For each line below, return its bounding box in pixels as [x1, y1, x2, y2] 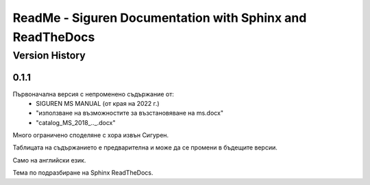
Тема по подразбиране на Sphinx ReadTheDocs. [12, 169, 153, 177]
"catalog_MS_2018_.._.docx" [36, 118, 116, 126]
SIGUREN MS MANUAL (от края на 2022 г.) [36, 99, 160, 107]
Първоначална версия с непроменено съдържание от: [12, 89, 174, 98]
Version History [12, 49, 86, 61]
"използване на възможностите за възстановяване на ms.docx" [36, 109, 224, 117]
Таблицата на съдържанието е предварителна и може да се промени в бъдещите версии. [12, 143, 277, 152]
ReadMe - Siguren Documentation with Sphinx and [12, 10, 307, 25]
